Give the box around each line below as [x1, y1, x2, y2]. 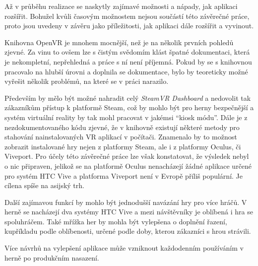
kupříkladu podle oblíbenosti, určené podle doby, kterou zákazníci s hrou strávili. [4, 226, 251, 236]
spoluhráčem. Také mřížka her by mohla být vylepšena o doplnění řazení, [4, 216, 227, 226]
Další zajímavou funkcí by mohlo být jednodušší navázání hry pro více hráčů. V [4, 197, 247, 207]
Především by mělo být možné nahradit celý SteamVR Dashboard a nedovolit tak [4, 92, 251, 103]
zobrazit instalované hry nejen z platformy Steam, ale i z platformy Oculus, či [4, 141, 241, 151]
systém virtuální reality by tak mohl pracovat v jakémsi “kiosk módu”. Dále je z [4, 112, 248, 122]
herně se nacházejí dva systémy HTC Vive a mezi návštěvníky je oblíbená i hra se [4, 206, 253, 217]
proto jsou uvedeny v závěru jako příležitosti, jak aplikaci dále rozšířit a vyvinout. [4, 20, 254, 31]
